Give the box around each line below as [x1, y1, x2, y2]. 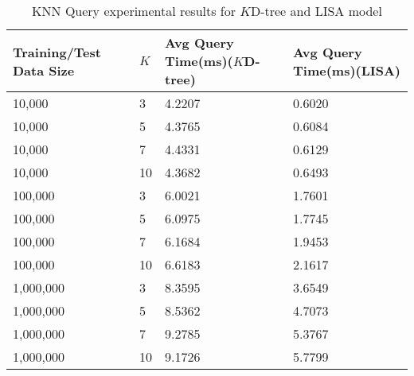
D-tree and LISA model [250, 2, 382, 20]
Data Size [13, 60, 75, 79]
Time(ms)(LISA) [292, 60, 401, 79]
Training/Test [13, 42, 101, 61]
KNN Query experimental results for [32, 2, 236, 20]
